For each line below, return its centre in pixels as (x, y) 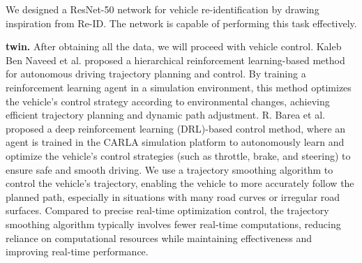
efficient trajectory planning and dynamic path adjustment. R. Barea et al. (165, 115)
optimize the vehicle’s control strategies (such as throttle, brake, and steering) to (178, 155)
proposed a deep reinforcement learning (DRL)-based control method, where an (176, 128)
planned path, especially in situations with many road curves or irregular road (173, 196)
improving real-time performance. (77, 251)
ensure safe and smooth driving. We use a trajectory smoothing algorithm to (169, 169)
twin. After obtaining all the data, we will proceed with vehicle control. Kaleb (174, 46)
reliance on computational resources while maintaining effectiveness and (159, 238)
